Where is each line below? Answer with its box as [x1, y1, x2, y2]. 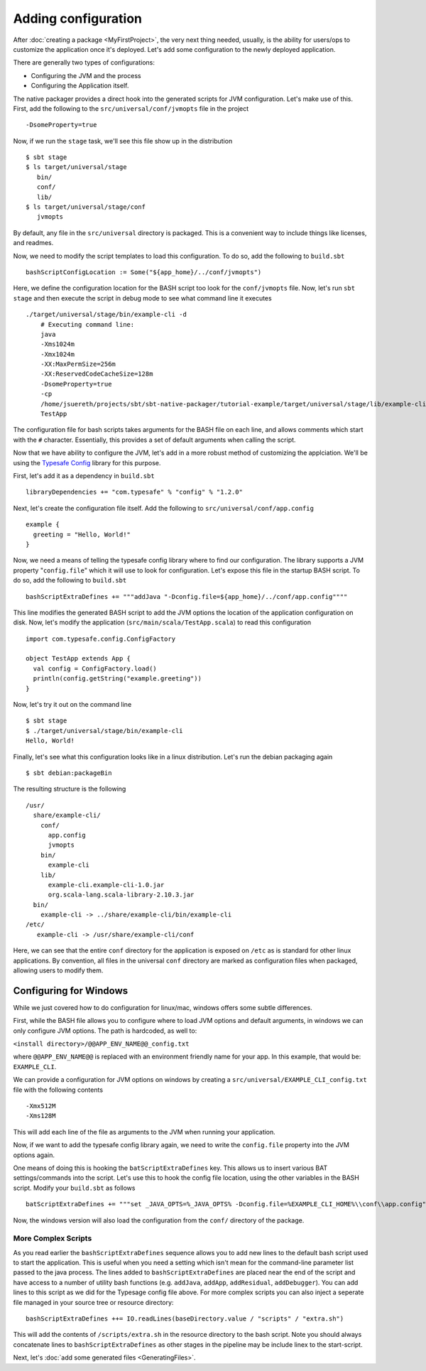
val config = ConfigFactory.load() [33, 664, 158, 673]
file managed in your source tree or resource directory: [13, 1298, 174, 1306]
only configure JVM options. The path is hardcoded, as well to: [13, 1026, 197, 1035]
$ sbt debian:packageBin [26, 769, 112, 777]
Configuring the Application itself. [31, 82, 129, 90]
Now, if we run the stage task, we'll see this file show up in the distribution [13, 136, 233, 145]
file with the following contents [13, 1085, 103, 1094]
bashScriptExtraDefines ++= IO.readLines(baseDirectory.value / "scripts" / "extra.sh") [26, 1315, 344, 1323]
